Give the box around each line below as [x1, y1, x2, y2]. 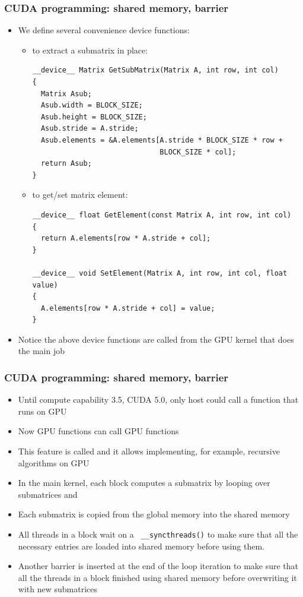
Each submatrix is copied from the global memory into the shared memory [18, 508, 290, 520]
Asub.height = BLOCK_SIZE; [40, 112, 147, 121]
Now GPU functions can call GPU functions [18, 425, 179, 437]
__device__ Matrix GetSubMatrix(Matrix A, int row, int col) [32, 66, 279, 75]
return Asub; [40, 159, 92, 168]
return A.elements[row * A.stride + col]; [40, 234, 211, 243]
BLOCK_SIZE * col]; [160, 147, 237, 156]
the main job [18, 345, 65, 357]
